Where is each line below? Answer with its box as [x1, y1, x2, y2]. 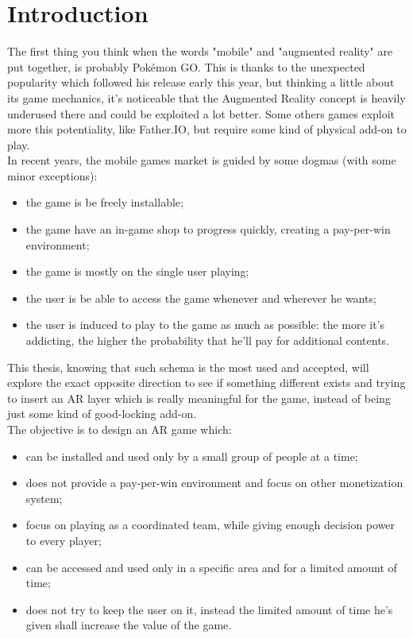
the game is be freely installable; [25, 194, 183, 211]
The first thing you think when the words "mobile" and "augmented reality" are [7, 43, 393, 60]
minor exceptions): [7, 167, 98, 184]
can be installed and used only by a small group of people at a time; [25, 447, 358, 464]
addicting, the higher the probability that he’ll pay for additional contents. [25, 332, 390, 349]
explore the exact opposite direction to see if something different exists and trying [7, 374, 406, 391]
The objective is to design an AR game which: [7, 421, 232, 437]
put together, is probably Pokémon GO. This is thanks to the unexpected [7, 58, 365, 75]
